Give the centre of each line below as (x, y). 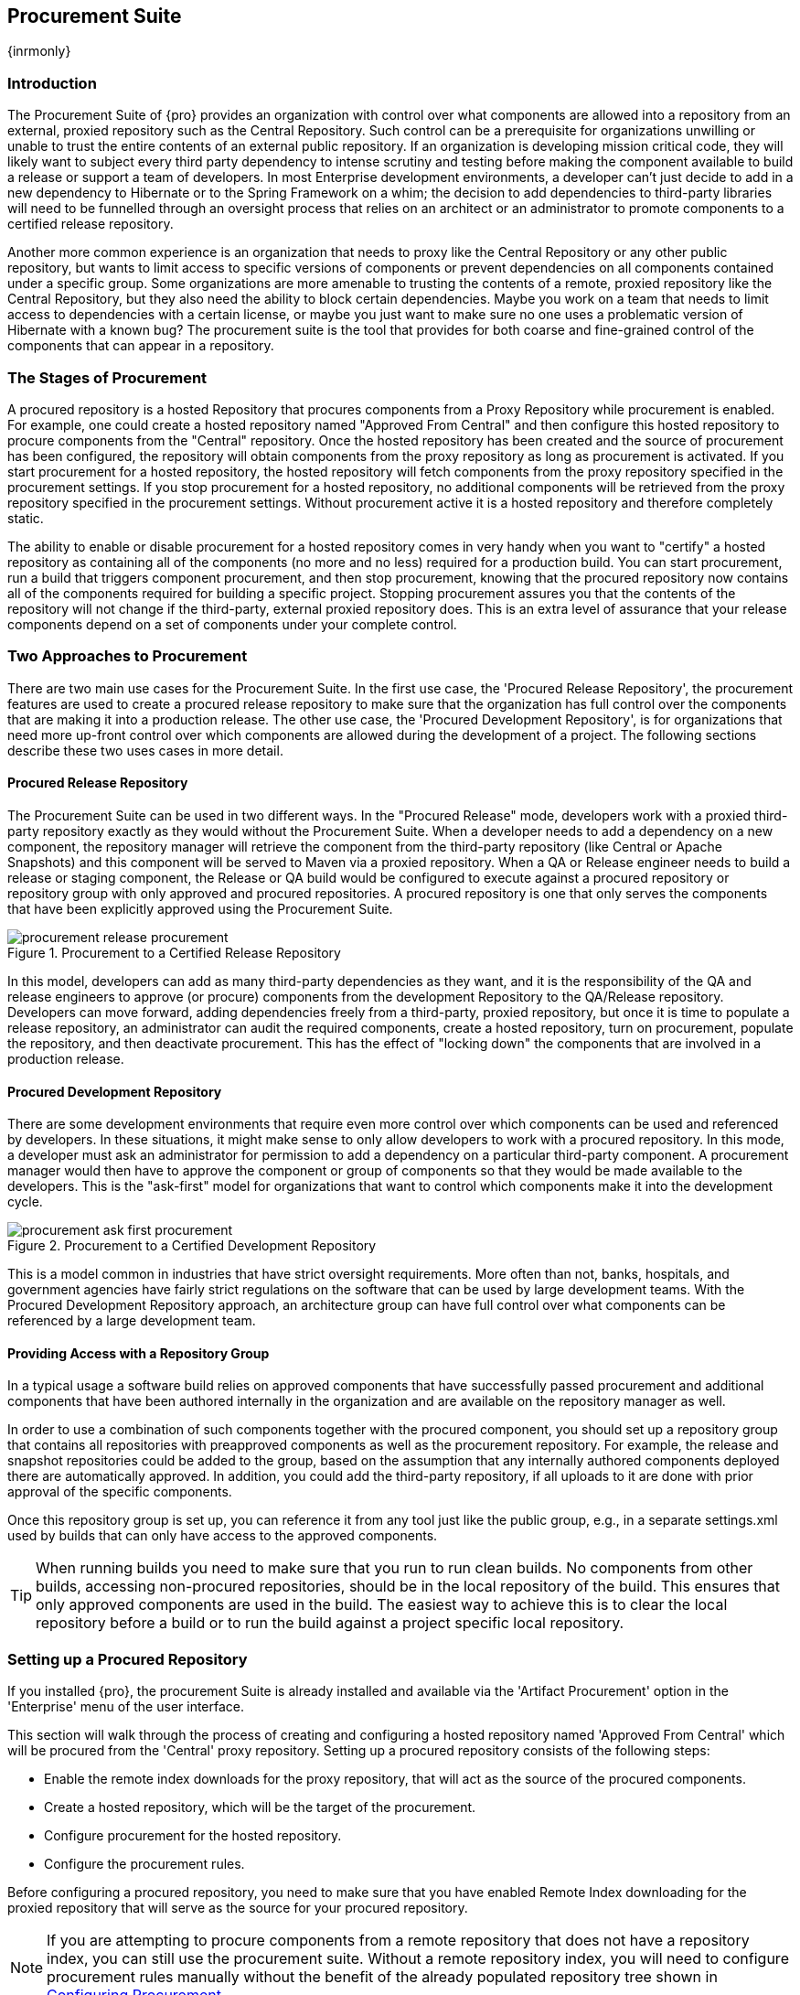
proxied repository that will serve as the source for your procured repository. (238, 1908)
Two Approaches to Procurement (128, 656)
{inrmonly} (39, 51)
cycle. (25, 1202)
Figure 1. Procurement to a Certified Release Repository (174, 952)
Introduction (52, 83)
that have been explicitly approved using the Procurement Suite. (200, 908)
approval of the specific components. (120, 1492)
